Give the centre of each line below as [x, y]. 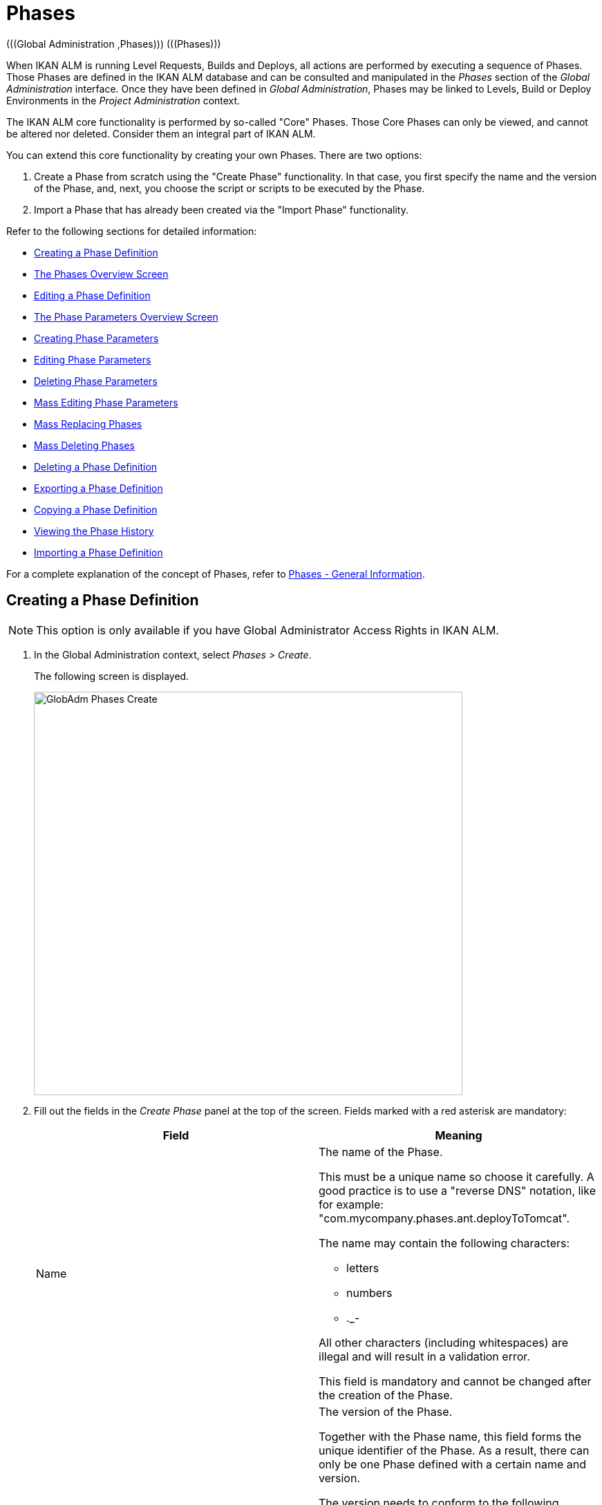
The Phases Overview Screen [101, 274]
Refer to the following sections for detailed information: [132, 231]
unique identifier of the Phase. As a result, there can [454, 1450]
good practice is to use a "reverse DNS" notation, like [457, 1190]
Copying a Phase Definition [96, 509]
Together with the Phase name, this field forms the [450, 1436]
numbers [369, 1293]
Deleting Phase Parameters [96, 381]
